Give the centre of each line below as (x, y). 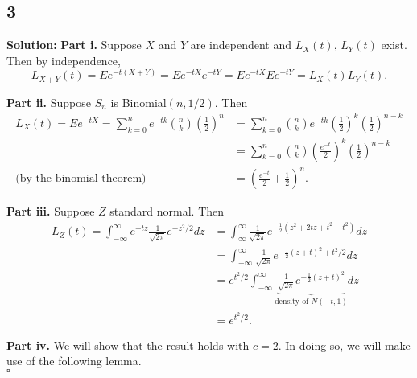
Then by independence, (64, 60)
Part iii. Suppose (51, 211)
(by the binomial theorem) (81, 179)
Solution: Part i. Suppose (74, 45)
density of (292, 302)
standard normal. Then (167, 211)
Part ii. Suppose (49, 102)
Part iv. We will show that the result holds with (128, 345)
